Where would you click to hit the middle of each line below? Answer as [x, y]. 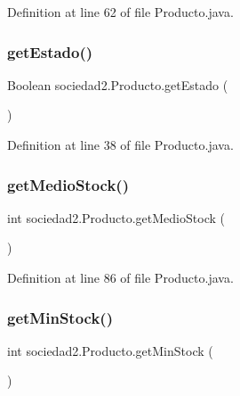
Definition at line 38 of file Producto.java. [120, 144]
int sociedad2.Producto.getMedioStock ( [116, 217]
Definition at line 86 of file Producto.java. [120, 277]
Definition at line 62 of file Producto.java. [120, 12]
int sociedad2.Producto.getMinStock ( [110, 350]
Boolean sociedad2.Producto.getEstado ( [118, 84]
